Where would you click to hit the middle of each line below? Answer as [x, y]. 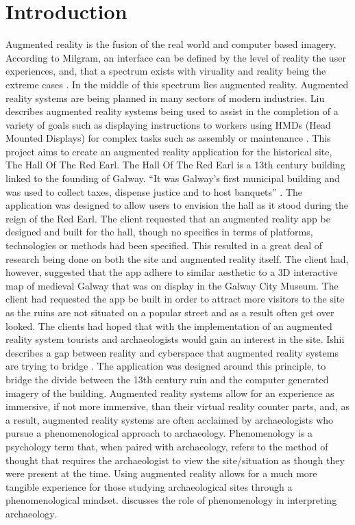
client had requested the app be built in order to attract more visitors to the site [175, 299]
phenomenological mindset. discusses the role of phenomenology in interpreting [171, 500]
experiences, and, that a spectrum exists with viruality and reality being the [166, 71]
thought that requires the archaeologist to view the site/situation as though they [175, 460]
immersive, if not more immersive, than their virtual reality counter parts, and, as [177, 406]
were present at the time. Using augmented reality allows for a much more [161, 473]
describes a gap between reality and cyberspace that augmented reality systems [172, 352]
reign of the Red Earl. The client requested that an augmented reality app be [168, 218]
